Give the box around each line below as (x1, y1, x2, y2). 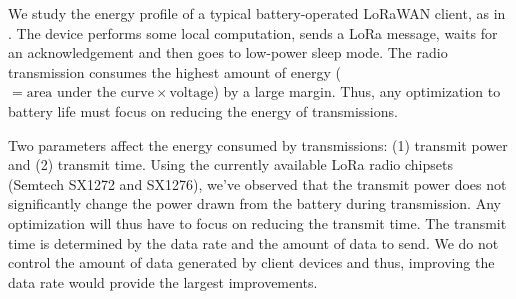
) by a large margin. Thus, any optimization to (213, 81, 501, 102)
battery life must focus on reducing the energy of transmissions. (8, 100, 398, 121)
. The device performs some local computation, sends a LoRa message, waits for (8, 22, 498, 43)
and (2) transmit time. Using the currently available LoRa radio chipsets (8, 154, 453, 175)
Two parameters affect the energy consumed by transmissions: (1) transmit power (8, 134, 508, 155)
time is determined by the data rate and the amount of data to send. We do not (8, 232, 499, 253)
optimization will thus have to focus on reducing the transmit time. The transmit (8, 212, 507, 233)
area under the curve (26, 86, 154, 101)
